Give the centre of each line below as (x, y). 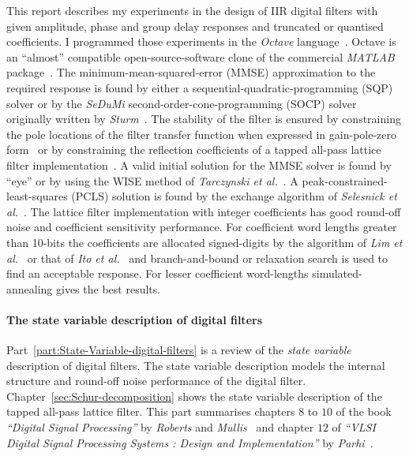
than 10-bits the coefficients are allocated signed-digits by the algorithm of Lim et (204, 242)
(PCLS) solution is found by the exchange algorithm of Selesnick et (234, 196)
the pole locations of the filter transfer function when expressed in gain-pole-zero (202, 134)
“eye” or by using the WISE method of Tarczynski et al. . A (152, 180)
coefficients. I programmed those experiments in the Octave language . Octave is (201, 41)
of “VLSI (354, 427)
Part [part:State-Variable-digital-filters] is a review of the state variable (179, 350)
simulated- (337, 273)
